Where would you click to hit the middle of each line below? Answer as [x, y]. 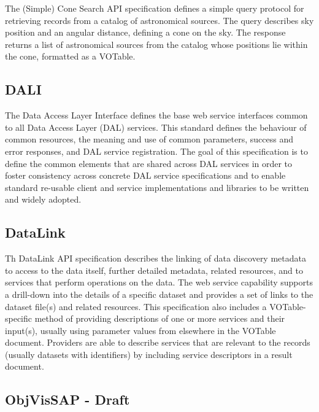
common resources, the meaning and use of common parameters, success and [149, 139]
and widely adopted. [43, 199]
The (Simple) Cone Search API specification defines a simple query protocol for [155, 8]
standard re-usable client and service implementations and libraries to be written [157, 187]
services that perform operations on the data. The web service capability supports [159, 282]
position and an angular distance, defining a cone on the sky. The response [145, 32]
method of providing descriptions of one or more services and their [160, 318]
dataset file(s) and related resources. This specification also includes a [136, 306]
